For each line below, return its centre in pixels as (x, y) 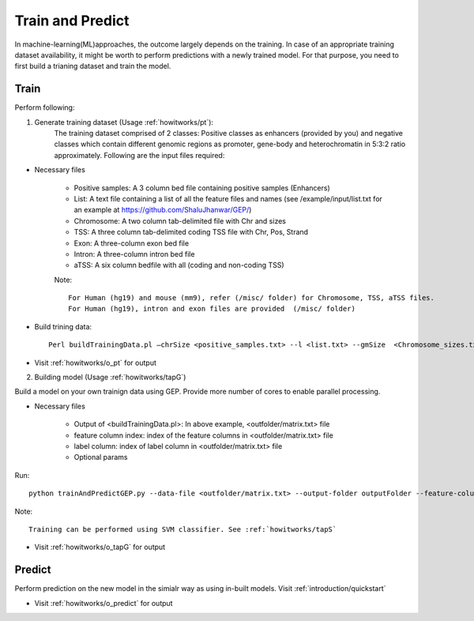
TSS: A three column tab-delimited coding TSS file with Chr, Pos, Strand (191, 232)
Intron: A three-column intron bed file (134, 254)
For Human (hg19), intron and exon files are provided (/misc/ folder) (212, 309)
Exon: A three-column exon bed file (132, 243)
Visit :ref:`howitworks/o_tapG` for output (100, 547)
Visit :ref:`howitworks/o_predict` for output (103, 603)
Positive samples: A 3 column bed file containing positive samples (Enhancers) (202, 188)
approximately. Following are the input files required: (139, 155)
